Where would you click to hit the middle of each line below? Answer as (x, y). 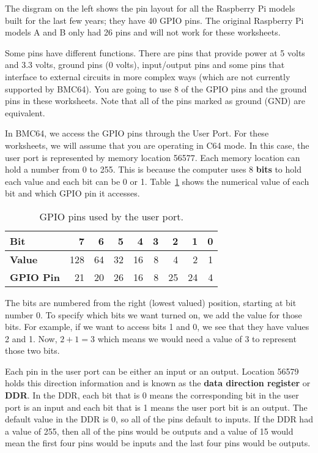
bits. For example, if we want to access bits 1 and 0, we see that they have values (157, 327)
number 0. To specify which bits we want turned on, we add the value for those (153, 314)
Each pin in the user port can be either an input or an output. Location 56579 (152, 371)
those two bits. (32, 350)
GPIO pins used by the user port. (111, 216)
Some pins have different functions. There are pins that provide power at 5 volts (155, 52)
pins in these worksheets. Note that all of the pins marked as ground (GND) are (155, 101)
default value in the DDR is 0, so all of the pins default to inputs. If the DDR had (159, 419)
